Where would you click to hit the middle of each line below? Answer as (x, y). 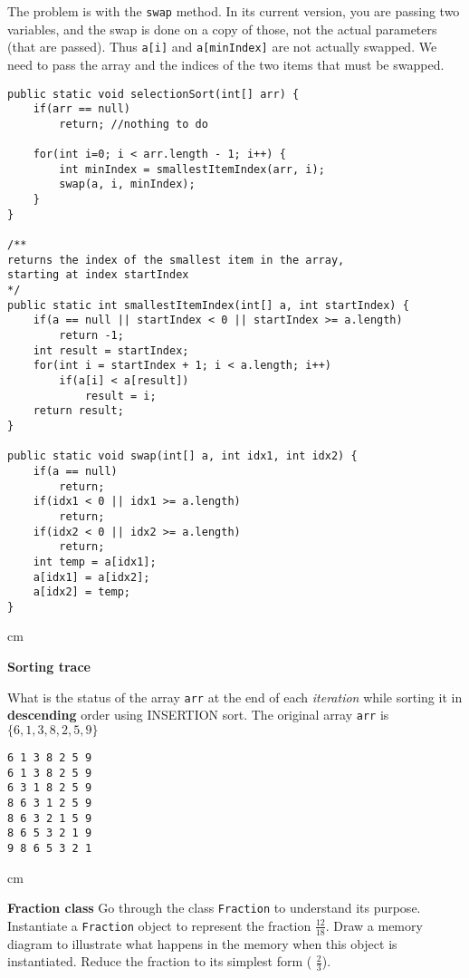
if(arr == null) (82, 109)
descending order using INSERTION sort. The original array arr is (198, 715)
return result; (78, 411)
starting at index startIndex (98, 275)
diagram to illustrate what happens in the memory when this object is (202, 943)
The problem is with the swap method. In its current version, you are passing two (234, 11)
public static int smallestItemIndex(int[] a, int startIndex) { (208, 305)
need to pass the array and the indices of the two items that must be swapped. (226, 64)
